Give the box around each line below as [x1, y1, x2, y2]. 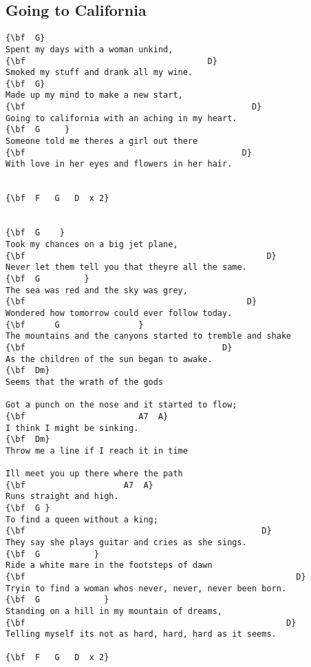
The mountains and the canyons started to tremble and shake [6, 331, 292, 341]
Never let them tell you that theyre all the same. [6, 262, 247, 273]
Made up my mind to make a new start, [6, 90, 183, 100]
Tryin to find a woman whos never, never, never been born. [6, 583, 287, 593]
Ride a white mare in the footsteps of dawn [6, 560, 213, 571]
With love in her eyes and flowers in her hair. [6, 159, 233, 169]
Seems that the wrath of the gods [6, 377, 164, 387]
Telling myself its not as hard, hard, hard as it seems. [6, 629, 277, 639]
